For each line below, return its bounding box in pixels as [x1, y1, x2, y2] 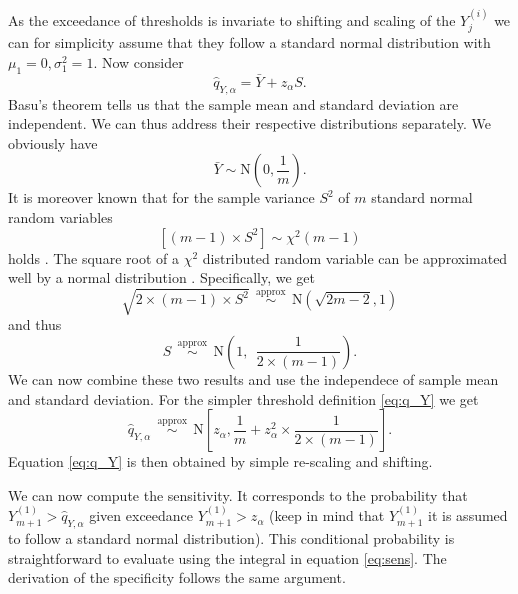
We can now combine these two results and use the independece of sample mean [8, 368, 499, 389]
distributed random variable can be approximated [202, 247, 508, 268]
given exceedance [89, 505, 194, 526]
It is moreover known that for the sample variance [8, 187, 315, 208]
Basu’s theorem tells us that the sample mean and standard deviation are [8, 93, 459, 114]
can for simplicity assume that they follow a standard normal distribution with [8, 32, 491, 53]
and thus [8, 314, 62, 335]
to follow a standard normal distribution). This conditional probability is [8, 527, 455, 548]
